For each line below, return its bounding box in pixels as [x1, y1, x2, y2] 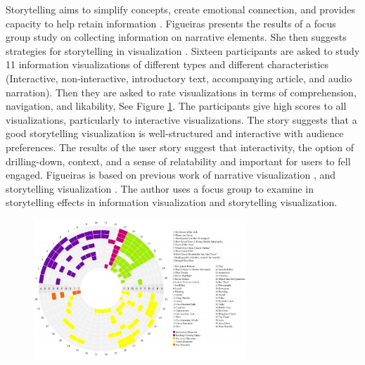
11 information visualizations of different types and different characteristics [6, 57, 329, 72]
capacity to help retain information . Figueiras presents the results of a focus [6, 15, 336, 30]
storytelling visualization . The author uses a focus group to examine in [6, 181, 314, 196]
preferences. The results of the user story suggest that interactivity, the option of [6, 139, 354, 154]
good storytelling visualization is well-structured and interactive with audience [6, 126, 344, 141]
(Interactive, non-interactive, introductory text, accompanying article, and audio [6, 70, 352, 85]
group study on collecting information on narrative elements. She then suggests [6, 30, 347, 44]
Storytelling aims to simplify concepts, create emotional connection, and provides [6, 2, 356, 16]
